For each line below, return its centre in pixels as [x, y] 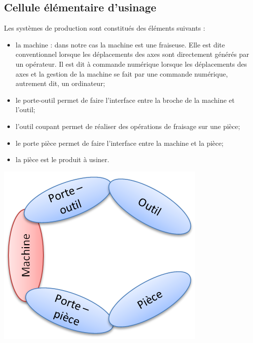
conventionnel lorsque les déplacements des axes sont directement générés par [132, 54]
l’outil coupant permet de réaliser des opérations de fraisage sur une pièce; [128, 126]
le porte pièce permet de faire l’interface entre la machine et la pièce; [120, 143]
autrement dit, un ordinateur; [60, 83]
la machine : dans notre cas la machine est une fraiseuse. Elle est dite [120, 44]
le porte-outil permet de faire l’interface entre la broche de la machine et [125, 100]
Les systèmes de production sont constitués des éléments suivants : [105, 28]
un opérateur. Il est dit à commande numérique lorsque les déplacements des [131, 64]
